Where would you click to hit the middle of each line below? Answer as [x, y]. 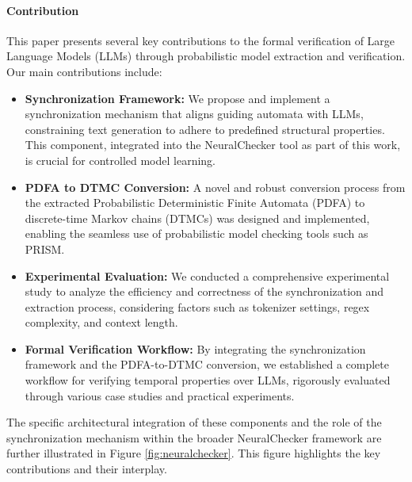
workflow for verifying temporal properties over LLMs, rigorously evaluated [208, 380]
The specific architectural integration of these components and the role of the [194, 422]
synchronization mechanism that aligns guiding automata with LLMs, [194, 114]
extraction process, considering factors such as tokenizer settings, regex [197, 306]
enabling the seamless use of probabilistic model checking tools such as [196, 233]
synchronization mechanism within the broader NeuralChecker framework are [194, 437]
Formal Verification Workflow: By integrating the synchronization [195, 348]
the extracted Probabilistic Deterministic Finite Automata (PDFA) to [195, 203]
